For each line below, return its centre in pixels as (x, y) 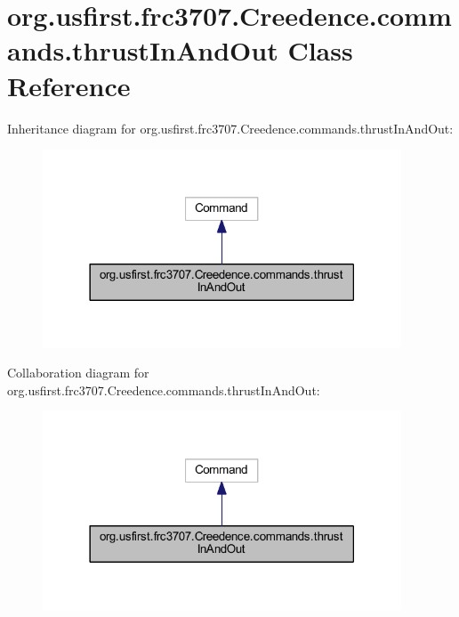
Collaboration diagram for (78, 373)
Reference (69, 85)
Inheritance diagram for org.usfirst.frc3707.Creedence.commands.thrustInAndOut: (230, 128)
